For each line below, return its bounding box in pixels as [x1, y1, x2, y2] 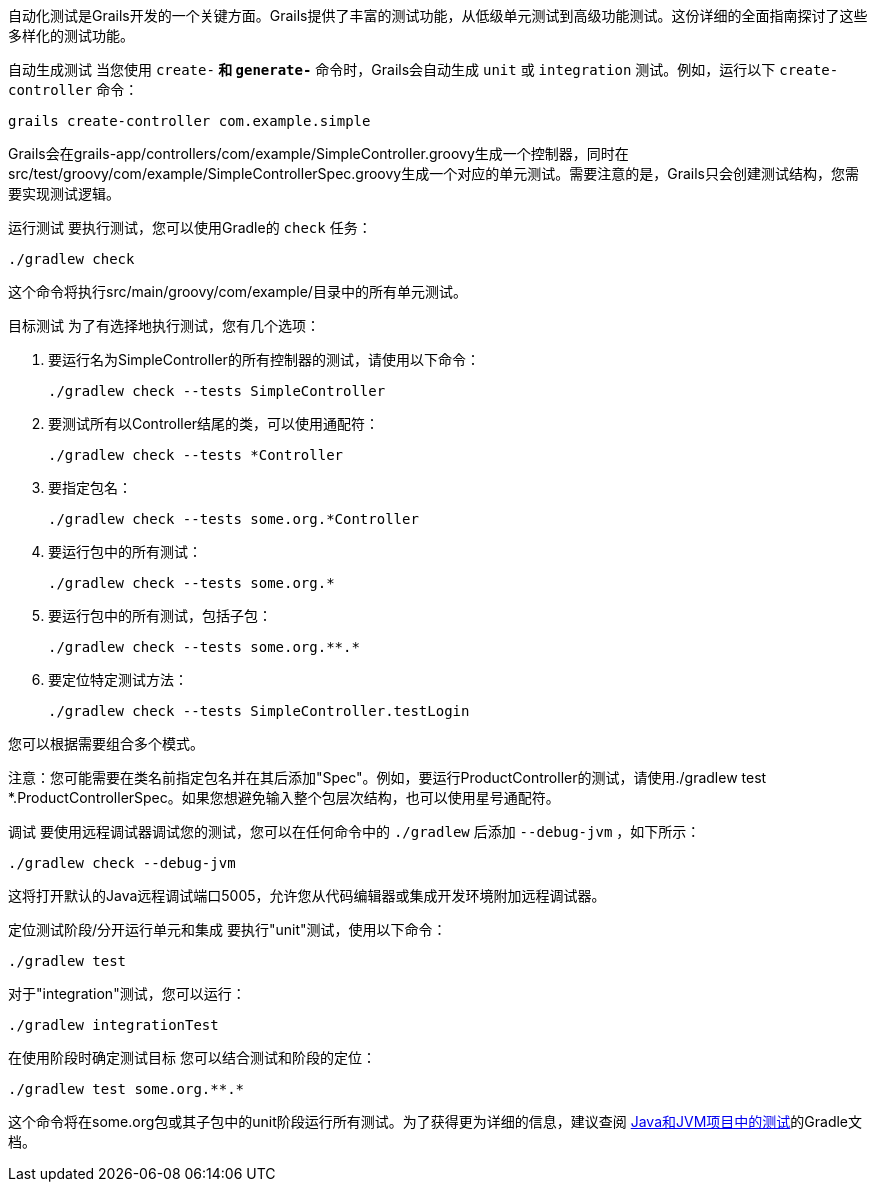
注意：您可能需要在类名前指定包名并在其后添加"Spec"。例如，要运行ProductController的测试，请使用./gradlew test [8, 769, 767, 786]
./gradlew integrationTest [8, 1017, 219, 1033]
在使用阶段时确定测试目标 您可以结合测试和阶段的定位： [8, 1049, 376, 1066]
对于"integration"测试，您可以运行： [8, 985, 246, 1002]
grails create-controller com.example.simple [8, 113, 371, 129]
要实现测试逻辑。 [8, 185, 120, 202]
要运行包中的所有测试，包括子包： [48, 607, 272, 624]
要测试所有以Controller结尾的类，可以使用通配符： [48, 415, 380, 432]
